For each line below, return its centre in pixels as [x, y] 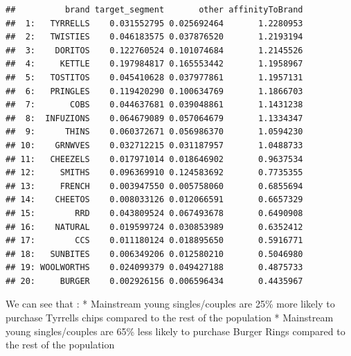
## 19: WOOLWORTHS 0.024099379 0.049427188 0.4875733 [154, 268]
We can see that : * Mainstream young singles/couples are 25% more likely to [170, 304]
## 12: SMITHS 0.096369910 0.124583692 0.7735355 [154, 173]
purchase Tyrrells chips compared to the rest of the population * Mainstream [170, 318]
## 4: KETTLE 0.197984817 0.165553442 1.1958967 [154, 64]
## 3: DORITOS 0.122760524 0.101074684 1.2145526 [154, 50]
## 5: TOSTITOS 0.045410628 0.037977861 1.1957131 [154, 77]
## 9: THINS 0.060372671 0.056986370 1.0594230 [154, 132]
